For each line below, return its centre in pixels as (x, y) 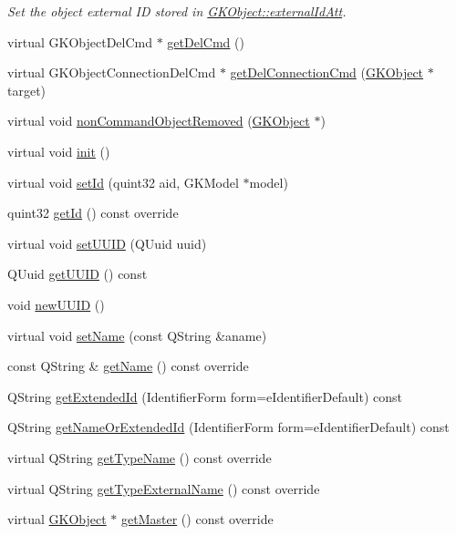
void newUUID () (56, 304)
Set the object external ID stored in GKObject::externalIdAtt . (177, 11)
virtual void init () (59, 151)
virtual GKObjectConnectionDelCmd (112, 72)
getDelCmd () (206, 41)
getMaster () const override (197, 519)
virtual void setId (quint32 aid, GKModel (123, 182)
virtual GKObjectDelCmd (80, 41)
